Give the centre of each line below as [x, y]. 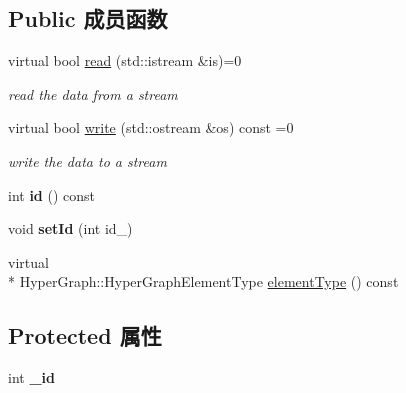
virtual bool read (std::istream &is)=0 [125, 60]
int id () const [52, 194]
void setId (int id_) [70, 228]
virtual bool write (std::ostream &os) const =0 [151, 127]
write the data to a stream [87, 160]
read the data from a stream [93, 93]
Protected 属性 [85, 335]
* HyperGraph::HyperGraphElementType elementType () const [203, 281]
